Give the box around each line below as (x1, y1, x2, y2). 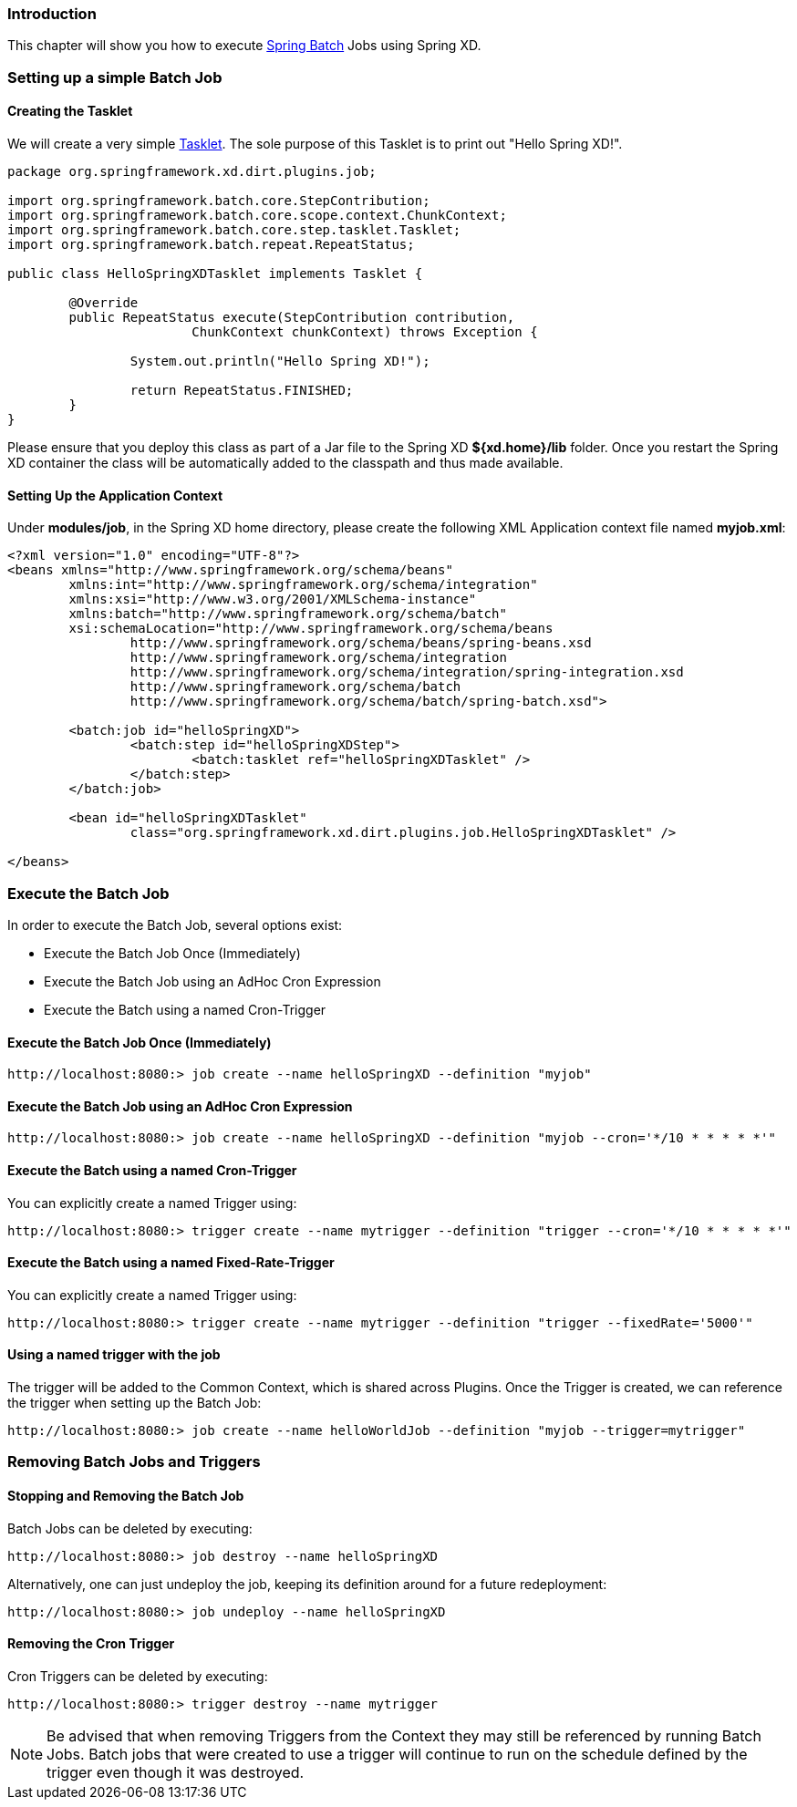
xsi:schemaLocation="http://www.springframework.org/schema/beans (68, 621, 554, 636)
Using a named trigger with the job (7, 1347, 221, 1363)
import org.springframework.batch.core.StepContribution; (7, 192, 430, 208)
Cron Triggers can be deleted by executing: (7, 1668, 268, 1684)
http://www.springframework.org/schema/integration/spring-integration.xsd (129, 665, 684, 680)
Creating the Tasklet (7, 103, 133, 119)
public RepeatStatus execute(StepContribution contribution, (68, 309, 515, 325)
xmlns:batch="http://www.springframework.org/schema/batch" (68, 606, 507, 622)
